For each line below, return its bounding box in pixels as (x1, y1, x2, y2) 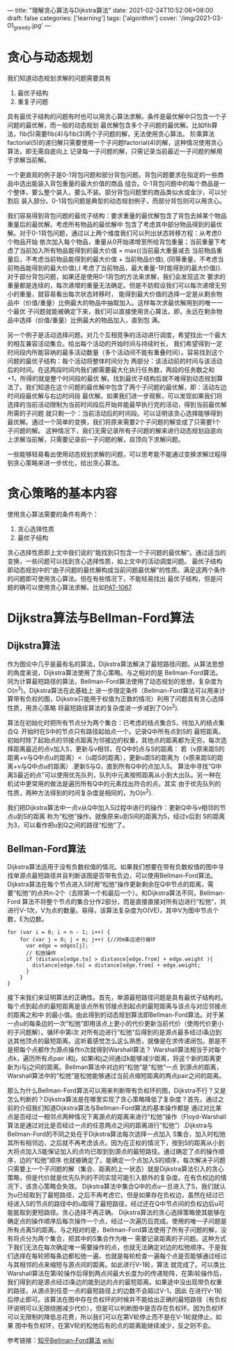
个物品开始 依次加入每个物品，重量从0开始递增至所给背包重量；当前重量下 (7, 237, 221, 246)
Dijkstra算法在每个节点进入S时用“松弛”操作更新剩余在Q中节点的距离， (7, 880, 208, 889)
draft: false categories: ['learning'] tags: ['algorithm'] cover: (7, 14, 178, 22)
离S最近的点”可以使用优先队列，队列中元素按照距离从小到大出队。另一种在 (7, 770, 221, 779)
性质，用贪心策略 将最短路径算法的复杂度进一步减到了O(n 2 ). (7, 703, 180, 712)
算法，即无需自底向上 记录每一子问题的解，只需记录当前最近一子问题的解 (7, 147, 217, 155)
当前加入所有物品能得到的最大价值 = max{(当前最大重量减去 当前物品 (19, 246, 217, 254)
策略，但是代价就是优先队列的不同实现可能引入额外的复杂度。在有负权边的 (7, 1173, 221, 1182)
